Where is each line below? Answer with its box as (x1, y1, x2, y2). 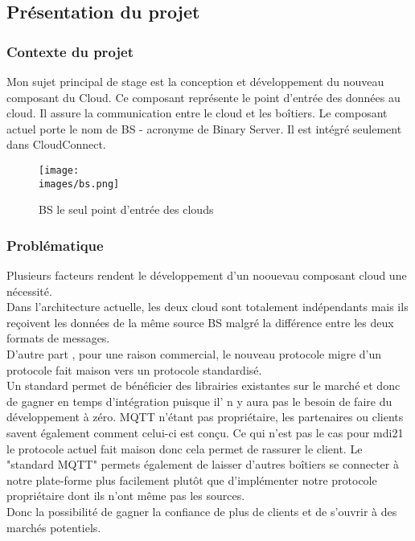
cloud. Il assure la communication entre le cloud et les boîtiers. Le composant (6, 105, 388, 121)
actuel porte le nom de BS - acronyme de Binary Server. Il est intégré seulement (6, 120, 402, 137)
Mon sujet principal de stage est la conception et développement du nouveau (6, 73, 384, 89)
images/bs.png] (39, 178, 120, 190)
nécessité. (6, 282, 52, 299)
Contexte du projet (6, 41, 134, 61)
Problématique (6, 235, 104, 255)
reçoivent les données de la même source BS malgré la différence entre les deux (6, 314, 394, 330)
